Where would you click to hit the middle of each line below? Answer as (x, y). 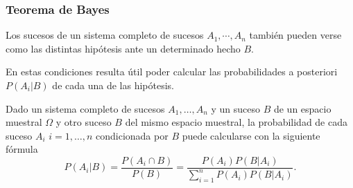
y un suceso (235, 108)
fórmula (22, 149)
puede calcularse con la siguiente (251, 135)
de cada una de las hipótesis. (113, 85)
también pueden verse (295, 35)
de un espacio (302, 108)
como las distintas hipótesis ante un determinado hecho (123, 48)
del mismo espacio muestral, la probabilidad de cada (236, 122)
